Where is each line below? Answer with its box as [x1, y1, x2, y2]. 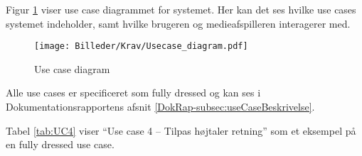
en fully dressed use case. [6, 137, 115, 152]
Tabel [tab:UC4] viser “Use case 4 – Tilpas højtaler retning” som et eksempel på [6, 123, 356, 138]
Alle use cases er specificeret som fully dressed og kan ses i [6, 85, 261, 100]
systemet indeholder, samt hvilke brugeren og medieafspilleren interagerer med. [6, 16, 351, 30]
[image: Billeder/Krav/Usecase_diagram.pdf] [34, 41, 248, 52]
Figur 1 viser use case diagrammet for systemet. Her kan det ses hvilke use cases [6, 2, 356, 16]
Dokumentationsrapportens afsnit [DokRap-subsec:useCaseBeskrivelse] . [6, 99, 315, 114]
